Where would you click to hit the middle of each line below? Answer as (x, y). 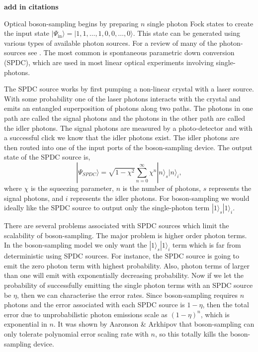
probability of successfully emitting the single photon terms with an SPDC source (129, 285)
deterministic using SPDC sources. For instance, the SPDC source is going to (122, 256)
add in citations (31, 6)
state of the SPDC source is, (47, 157)
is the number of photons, (162, 188)
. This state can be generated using (187, 33)
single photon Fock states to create (200, 23)
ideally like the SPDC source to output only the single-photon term (107, 208)
